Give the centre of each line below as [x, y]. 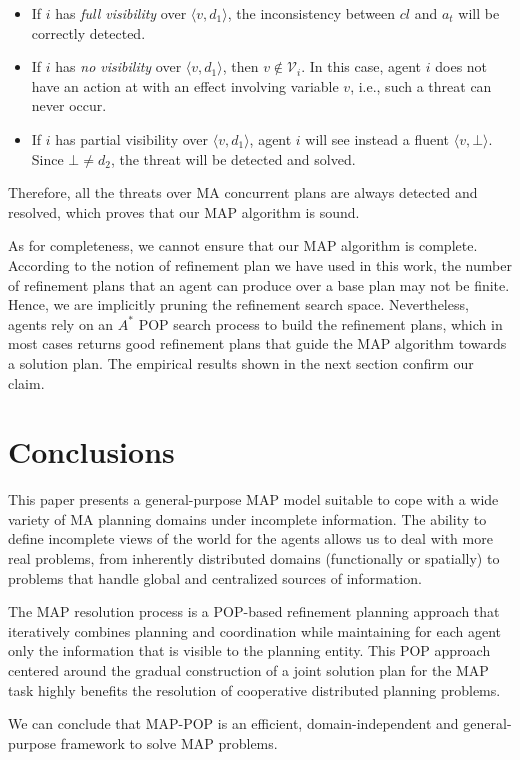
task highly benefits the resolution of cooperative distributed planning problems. [254, 689]
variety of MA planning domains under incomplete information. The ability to [247, 518]
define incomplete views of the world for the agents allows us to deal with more [250, 538]
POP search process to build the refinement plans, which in [320, 323]
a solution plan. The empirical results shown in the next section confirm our [241, 362]
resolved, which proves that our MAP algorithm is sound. [184, 211]
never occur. [69, 105]
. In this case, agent [361, 66]
